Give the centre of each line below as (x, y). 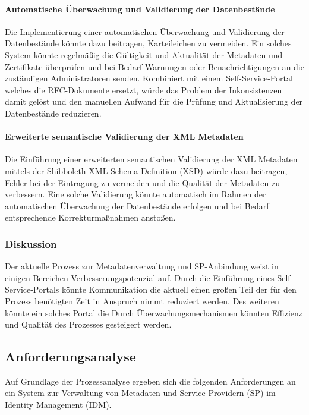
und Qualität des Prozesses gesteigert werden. (88, 324)
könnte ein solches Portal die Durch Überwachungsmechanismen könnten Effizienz (154, 312)
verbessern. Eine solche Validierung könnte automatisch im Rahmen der (135, 194)
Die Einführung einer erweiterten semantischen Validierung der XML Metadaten (151, 159)
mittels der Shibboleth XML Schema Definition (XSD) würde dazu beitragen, (146, 170)
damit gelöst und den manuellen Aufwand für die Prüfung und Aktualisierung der (154, 101)
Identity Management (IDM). (58, 405)
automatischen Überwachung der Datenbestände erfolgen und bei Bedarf (137, 205)
